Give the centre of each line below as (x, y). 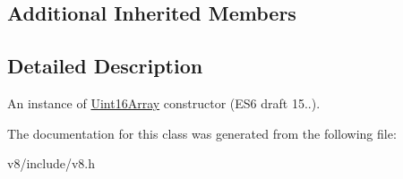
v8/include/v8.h (51, 163)
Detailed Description (105, 66)
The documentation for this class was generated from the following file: (202, 133)
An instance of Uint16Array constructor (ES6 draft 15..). (164, 102)
